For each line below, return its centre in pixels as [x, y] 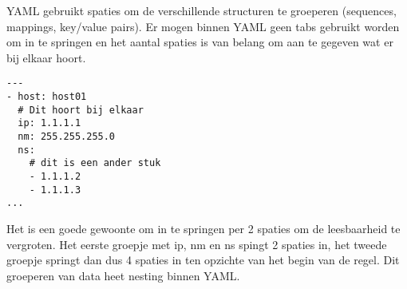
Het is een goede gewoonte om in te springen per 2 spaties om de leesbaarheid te [203, 228]
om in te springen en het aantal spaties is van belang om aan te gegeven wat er [200, 42]
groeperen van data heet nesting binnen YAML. [123, 275]
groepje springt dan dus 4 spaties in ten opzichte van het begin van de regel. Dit [203, 260]
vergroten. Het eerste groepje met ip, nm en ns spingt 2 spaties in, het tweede [197, 244]
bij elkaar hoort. [46, 57]
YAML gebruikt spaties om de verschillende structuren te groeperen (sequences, [202, 10]
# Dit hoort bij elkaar [81, 110]
